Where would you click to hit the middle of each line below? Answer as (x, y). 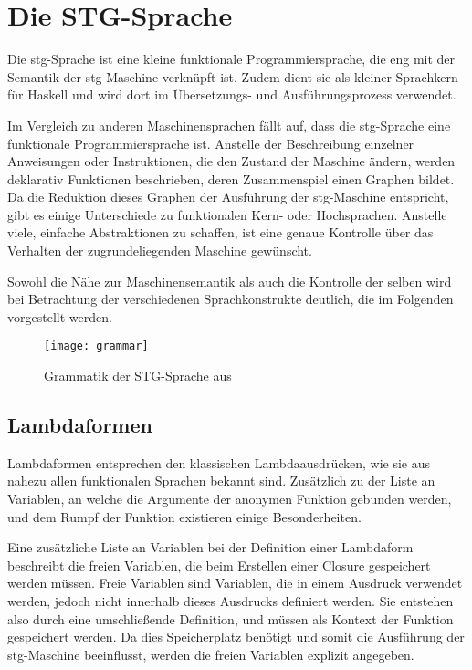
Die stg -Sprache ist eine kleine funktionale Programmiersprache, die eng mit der (231, 59)
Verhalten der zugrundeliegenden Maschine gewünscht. (160, 251)
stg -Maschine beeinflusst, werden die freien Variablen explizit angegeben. (211, 654)
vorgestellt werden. (60, 316)
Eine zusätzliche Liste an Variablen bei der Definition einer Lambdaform (210, 547)
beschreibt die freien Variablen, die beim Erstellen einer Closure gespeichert (219, 565)
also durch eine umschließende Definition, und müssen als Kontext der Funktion (231, 618)
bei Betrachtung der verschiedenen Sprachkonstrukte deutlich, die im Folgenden (231, 299)
